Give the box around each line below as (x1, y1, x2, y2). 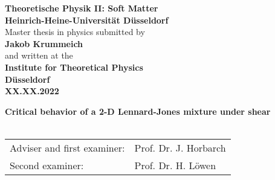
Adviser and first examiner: (10, 140, 125, 155)
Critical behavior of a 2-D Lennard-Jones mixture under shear (5, 104, 271, 117)
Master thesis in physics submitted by (5, 25, 145, 38)
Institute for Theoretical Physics (5, 60, 143, 73)
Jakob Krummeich (5, 37, 83, 50)
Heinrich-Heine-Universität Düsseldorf (5, 13, 169, 26)
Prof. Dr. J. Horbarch (134, 140, 226, 155)
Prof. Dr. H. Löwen (134, 158, 216, 172)
